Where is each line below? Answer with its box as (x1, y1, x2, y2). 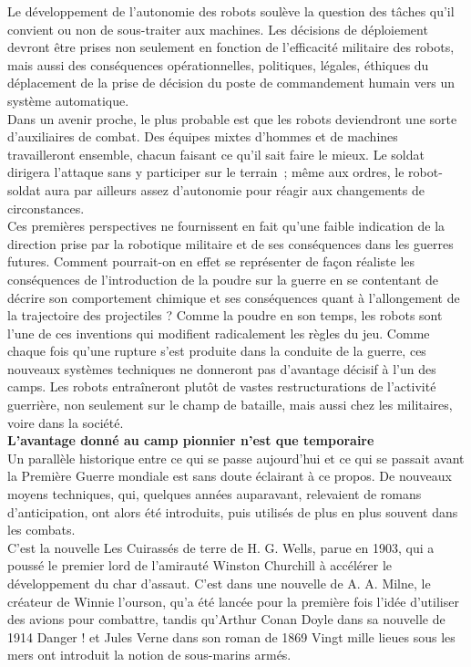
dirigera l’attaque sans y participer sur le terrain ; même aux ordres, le (7, 162, 404, 182)
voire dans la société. (7, 412, 124, 432)
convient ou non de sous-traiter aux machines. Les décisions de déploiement (7, 19, 428, 38)
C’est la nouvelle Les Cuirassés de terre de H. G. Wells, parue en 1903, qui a (7, 537, 435, 557)
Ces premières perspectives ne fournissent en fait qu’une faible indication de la (7, 216, 445, 235)
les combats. (7, 520, 76, 539)
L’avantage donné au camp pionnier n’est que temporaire (7, 431, 374, 450)
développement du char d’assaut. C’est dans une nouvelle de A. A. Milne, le (7, 574, 431, 592)
